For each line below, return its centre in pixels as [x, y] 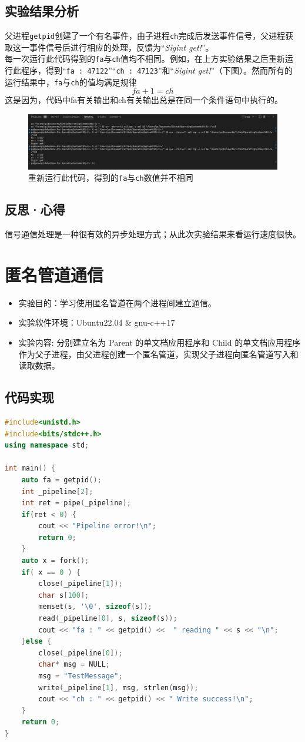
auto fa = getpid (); [61, 480]
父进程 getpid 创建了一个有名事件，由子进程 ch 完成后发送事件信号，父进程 [145, 36]
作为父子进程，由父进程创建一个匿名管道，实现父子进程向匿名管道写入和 [158, 354]
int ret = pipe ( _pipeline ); [76, 503]
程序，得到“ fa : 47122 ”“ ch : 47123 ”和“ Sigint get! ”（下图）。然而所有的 [157, 70]
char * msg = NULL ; [74, 665]
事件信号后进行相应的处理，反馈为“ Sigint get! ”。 [121, 47]
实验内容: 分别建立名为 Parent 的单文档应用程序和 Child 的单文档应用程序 [160, 342]
